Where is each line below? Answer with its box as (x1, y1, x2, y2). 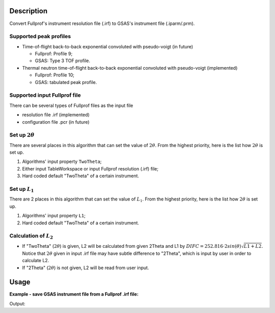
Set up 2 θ (9, 131, 35, 138)
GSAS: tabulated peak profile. (35, 79, 97, 85)
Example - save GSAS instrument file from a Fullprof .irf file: (9, 291, 139, 297)
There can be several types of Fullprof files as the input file (9, 102, 133, 108)
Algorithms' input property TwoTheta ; (22, 158, 102, 165)
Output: (9, 300, 25, 306)
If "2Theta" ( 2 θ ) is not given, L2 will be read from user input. (22, 265, 149, 271)
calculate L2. (22, 258, 49, 264)
